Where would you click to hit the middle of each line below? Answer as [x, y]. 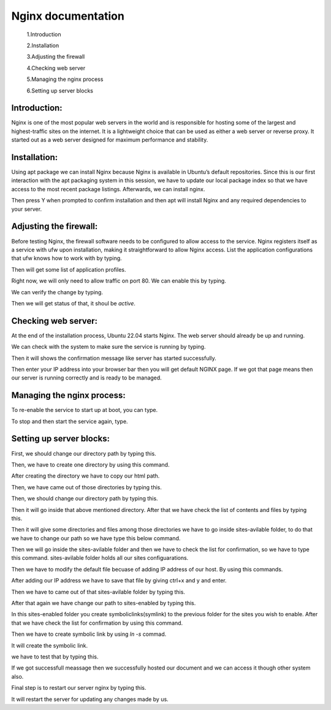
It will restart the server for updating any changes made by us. [90, 699]
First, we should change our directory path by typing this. [84, 453]
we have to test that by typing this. [55, 657]
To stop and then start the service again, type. [70, 421]
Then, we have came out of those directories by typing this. [86, 487]
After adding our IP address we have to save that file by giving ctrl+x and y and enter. [119, 581]
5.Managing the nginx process [65, 79]
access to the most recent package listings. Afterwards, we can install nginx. [108, 189]
